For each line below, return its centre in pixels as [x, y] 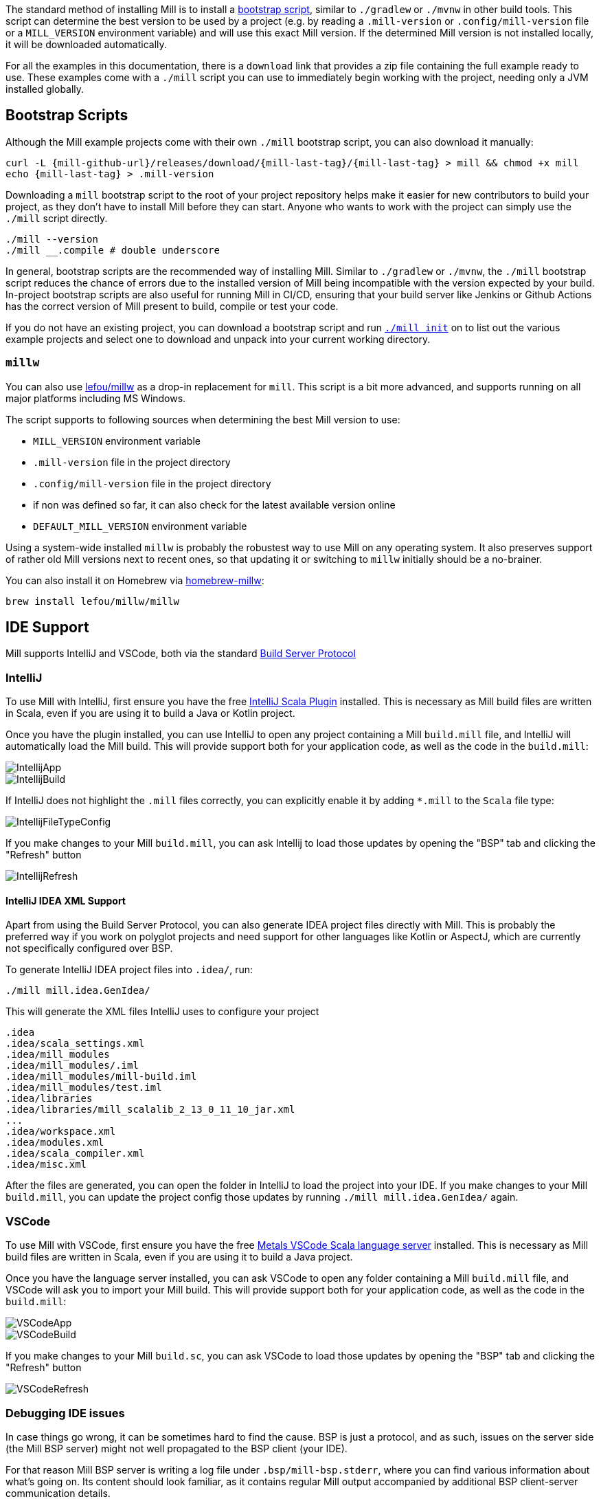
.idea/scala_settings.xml [75, 1044]
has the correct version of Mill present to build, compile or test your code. [172, 306]
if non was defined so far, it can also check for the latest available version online [214, 504]
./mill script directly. [57, 218]
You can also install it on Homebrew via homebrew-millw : [135, 580]
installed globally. [45, 89]
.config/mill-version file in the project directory [152, 483]
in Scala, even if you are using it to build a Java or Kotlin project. [150, 713]
